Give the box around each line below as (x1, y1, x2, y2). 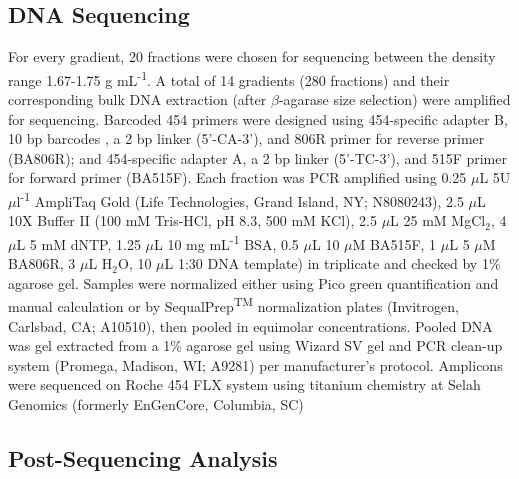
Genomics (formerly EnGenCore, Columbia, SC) (8, 393, 304, 414)
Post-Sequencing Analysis (8, 442, 278, 473)
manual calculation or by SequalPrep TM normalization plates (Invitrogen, (8, 293, 459, 316)
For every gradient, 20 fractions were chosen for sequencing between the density (8, 46, 496, 67)
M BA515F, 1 (352, 233, 437, 254)
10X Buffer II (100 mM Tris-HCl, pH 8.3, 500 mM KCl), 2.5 (8, 210, 377, 231)
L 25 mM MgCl (390, 210, 486, 231)
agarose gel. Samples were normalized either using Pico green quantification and (8, 272, 499, 293)
